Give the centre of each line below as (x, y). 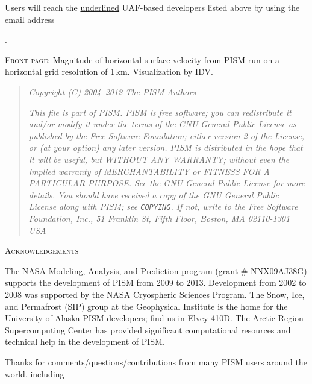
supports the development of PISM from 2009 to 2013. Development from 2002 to (156, 282)
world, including (35, 373)
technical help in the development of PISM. (85, 342)
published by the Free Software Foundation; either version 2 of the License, (166, 135)
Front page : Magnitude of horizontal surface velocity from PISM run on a (142, 59)
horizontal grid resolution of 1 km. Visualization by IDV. (109, 71)
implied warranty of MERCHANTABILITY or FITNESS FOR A (149, 171)
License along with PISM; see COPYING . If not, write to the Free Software (163, 206)
